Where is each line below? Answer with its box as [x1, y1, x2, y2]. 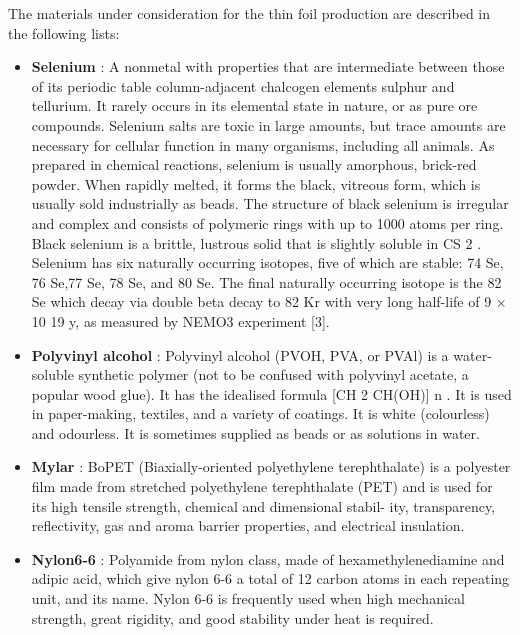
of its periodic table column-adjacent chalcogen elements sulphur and [31, 75, 455, 96]
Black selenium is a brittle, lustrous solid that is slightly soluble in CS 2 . [31, 232, 482, 253]
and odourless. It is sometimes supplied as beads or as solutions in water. [31, 422, 480, 443]
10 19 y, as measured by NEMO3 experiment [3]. [31, 310, 330, 331]
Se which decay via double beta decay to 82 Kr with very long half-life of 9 [31, 291, 492, 312]
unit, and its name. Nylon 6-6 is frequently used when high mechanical [31, 588, 465, 609]
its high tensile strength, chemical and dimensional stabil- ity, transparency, [31, 495, 496, 516]
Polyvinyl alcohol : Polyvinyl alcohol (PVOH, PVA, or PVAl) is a [31, 344, 449, 365]
